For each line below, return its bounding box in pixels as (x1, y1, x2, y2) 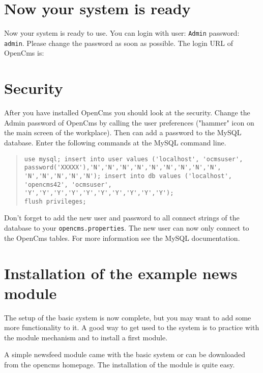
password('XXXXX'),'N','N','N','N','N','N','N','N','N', (24, 164, 221, 171)
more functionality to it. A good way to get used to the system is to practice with (4, 322, 259, 333)
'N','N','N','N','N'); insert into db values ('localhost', (24, 172, 232, 180)
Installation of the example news (4, 262, 238, 283)
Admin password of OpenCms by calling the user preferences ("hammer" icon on (4, 117, 254, 128)
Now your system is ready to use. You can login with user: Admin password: (4, 28, 240, 38)
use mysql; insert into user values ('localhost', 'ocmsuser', (24, 155, 243, 163)
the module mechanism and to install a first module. (4, 332, 168, 342)
